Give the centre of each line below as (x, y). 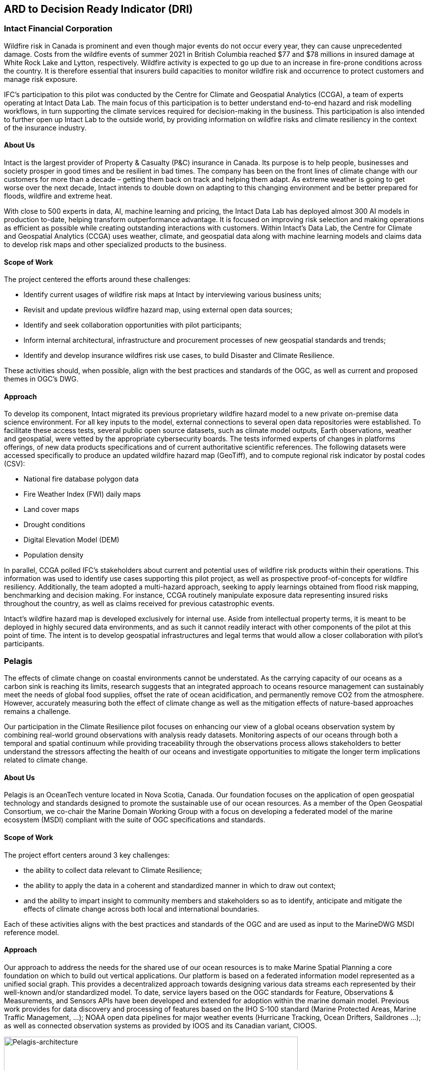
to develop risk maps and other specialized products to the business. (115, 245)
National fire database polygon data (81, 479)
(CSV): (15, 464)
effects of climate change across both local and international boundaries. (142, 909)
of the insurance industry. (45, 127)
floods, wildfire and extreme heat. (58, 196)
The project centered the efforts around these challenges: (97, 280)
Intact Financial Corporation (58, 29)
